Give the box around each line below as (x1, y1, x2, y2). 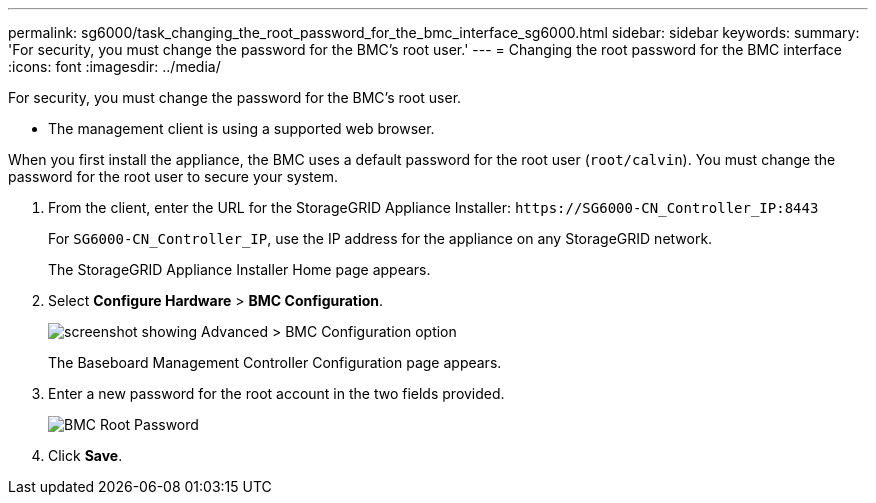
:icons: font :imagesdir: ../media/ (8, 58, 221, 75)
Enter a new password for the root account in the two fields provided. (48, 385, 505, 402)
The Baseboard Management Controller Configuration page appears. (48, 354, 502, 371)
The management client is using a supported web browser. (48, 120, 435, 137)
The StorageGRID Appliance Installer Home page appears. (48, 261, 431, 278)
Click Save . (48, 447, 123, 464)
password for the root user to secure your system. (8, 168, 338, 185)
